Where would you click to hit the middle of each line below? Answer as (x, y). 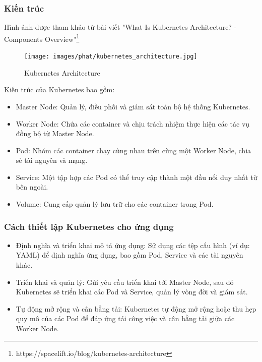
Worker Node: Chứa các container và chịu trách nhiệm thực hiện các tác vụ (133, 123)
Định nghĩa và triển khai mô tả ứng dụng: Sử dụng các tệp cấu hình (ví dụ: (133, 245)
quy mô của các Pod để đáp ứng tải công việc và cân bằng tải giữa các (125, 318)
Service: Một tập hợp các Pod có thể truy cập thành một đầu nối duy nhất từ (137, 177)
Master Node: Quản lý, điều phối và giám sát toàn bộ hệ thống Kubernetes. (133, 106)
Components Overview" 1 (42, 38)
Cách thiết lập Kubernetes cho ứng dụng (89, 226)
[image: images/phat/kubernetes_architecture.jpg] (111, 57)
